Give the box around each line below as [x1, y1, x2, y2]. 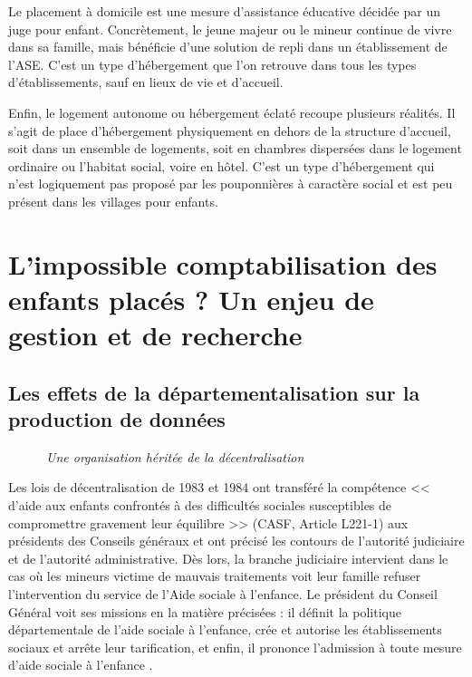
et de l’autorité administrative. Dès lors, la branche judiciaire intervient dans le [8, 548, 448, 567]
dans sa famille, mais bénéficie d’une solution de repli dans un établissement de [8, 37, 448, 56]
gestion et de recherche [8, 316, 303, 353]
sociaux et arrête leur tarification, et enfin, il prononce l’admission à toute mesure [8, 637, 462, 656]
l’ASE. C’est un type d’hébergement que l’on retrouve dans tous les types [8, 54, 417, 73]
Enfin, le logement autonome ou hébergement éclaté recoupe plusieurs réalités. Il [8, 102, 456, 121]
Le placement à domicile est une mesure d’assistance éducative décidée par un [8, 2, 440, 20]
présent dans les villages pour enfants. [8, 191, 218, 210]
